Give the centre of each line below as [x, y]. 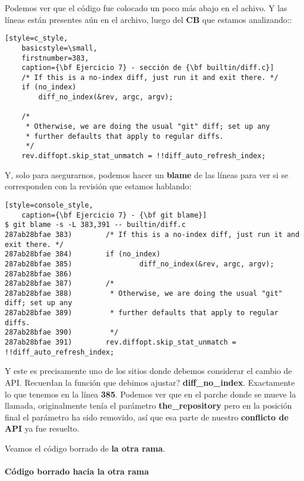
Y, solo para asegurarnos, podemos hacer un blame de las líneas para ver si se [146, 174]
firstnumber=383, [55, 58]
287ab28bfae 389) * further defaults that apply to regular [142, 313]
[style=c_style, [36, 39]
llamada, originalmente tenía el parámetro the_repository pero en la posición [148, 405]
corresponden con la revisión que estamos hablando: [98, 186]
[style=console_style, [49, 205]
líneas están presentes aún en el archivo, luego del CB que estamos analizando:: [148, 19]
